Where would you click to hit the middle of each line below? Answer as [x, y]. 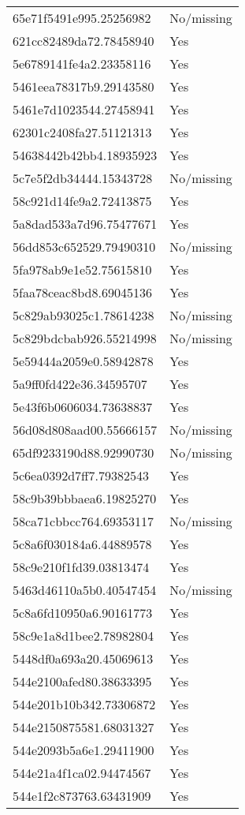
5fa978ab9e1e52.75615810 [82, 269]
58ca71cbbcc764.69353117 [84, 521]
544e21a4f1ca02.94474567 [82, 773]
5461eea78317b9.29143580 [84, 86]
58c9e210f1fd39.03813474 [81, 567]
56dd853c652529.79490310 [84, 247]
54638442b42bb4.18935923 [85, 155]
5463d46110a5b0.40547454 [85, 590]
